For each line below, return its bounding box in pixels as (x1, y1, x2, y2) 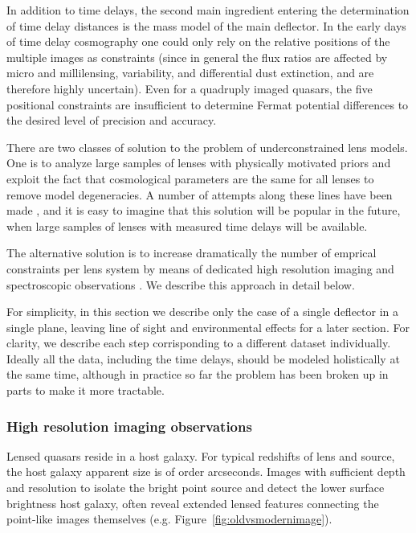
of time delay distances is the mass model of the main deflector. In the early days (6, 17, 406, 34)
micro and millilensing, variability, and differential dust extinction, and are (6, 64, 374, 81)
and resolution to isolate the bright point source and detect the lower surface (6, 479, 385, 496)
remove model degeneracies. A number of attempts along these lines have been (6, 186, 393, 203)
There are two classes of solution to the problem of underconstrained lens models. (6, 138, 408, 155)
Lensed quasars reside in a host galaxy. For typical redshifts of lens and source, (6, 447, 395, 464)
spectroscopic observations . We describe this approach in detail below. (6, 276, 355, 293)
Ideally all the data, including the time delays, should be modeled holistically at (6, 350, 400, 367)
